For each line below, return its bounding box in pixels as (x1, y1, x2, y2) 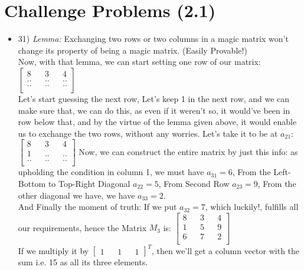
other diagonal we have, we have (18, 189, 135, 201)
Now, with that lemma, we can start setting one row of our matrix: (18, 55, 261, 68)
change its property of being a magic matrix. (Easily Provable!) (18, 44, 247, 56)
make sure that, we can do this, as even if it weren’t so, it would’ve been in (18, 104, 290, 116)
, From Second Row (158, 177, 230, 189)
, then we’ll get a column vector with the (151, 244, 300, 256)
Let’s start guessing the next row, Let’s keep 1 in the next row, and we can (18, 92, 290, 104)
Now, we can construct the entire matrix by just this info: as (79, 145, 298, 157)
